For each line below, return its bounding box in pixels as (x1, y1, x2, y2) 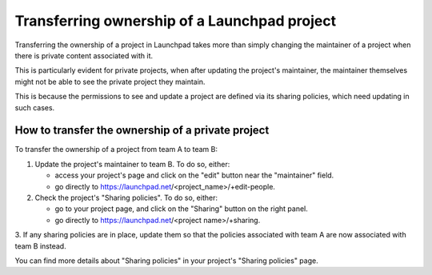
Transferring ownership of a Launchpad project (14, 12, 336, 30)
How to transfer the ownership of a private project (14, 124, 270, 137)
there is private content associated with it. (14, 50, 154, 60)
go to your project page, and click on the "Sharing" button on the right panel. (54, 204, 308, 213)
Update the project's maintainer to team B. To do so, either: (34, 159, 230, 169)
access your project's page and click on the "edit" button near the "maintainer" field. (54, 170, 334, 180)
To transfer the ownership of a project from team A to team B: (14, 145, 218, 154)
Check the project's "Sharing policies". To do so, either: (34, 193, 218, 202)
